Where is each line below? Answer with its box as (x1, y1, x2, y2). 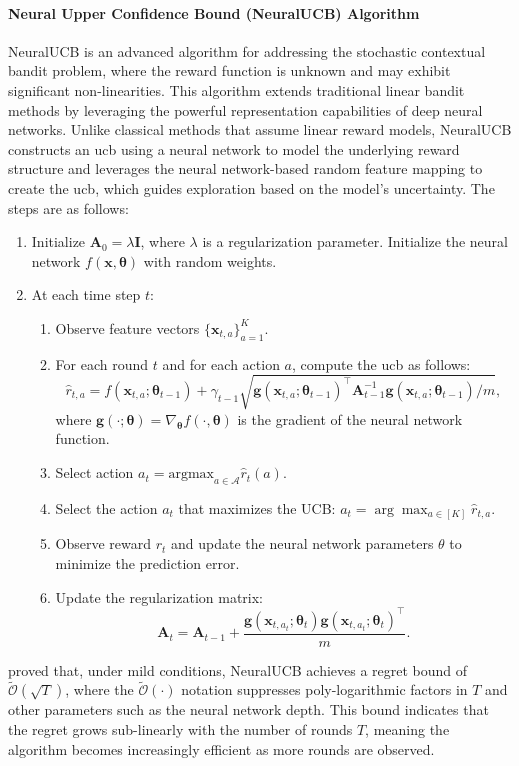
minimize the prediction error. (55, 552, 240, 573)
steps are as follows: (8, 197, 129, 218)
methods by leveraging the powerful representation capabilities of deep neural (8, 99, 483, 120)
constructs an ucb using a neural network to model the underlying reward (8, 138, 460, 159)
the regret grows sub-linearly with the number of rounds (8, 719, 353, 740)
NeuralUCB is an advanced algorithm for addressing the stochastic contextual (8, 40, 486, 61)
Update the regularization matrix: (55, 586, 264, 607)
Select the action (55, 497, 158, 518)
